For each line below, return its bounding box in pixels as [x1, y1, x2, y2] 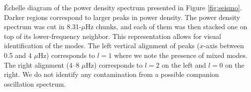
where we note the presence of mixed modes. [114, 50, 248, 60]
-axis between [203, 40, 244, 51]
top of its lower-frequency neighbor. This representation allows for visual [4, 31, 221, 41]
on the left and [161, 59, 206, 70]
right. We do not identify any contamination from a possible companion [4, 69, 219, 79]
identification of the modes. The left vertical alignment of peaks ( [4, 40, 200, 51]
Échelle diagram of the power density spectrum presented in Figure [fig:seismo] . [4, 2, 242, 12]
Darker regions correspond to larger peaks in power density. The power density [4, 12, 240, 22]
